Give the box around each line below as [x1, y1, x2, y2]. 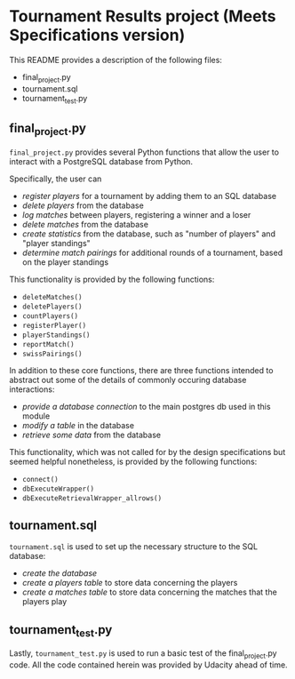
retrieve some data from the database [21, 429, 162, 440]
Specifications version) [9, 25, 186, 45]
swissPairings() [21, 349, 83, 358]
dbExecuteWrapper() [21, 484, 95, 493]
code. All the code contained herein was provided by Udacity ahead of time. [9, 659, 288, 670]
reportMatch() [21, 339, 75, 348]
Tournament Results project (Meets [9, 6, 277, 27]
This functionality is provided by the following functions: [9, 274, 215, 284]
